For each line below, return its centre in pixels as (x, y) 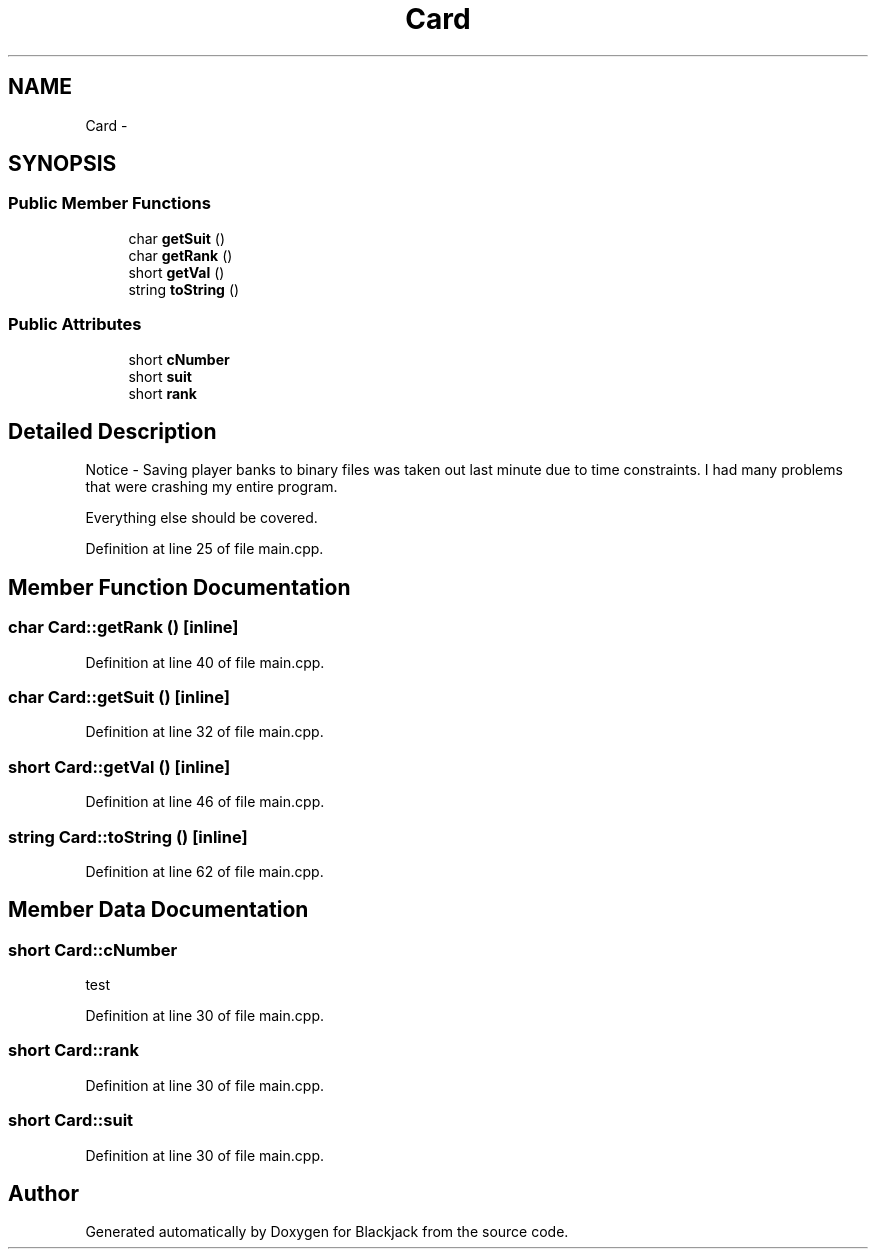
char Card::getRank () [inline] (123, 627)
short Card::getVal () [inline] (119, 766)
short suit (160, 376)
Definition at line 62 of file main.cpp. (204, 871)
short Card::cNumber (93, 949)
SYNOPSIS (62, 164)
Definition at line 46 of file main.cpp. (205, 802)
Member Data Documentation (158, 910)
